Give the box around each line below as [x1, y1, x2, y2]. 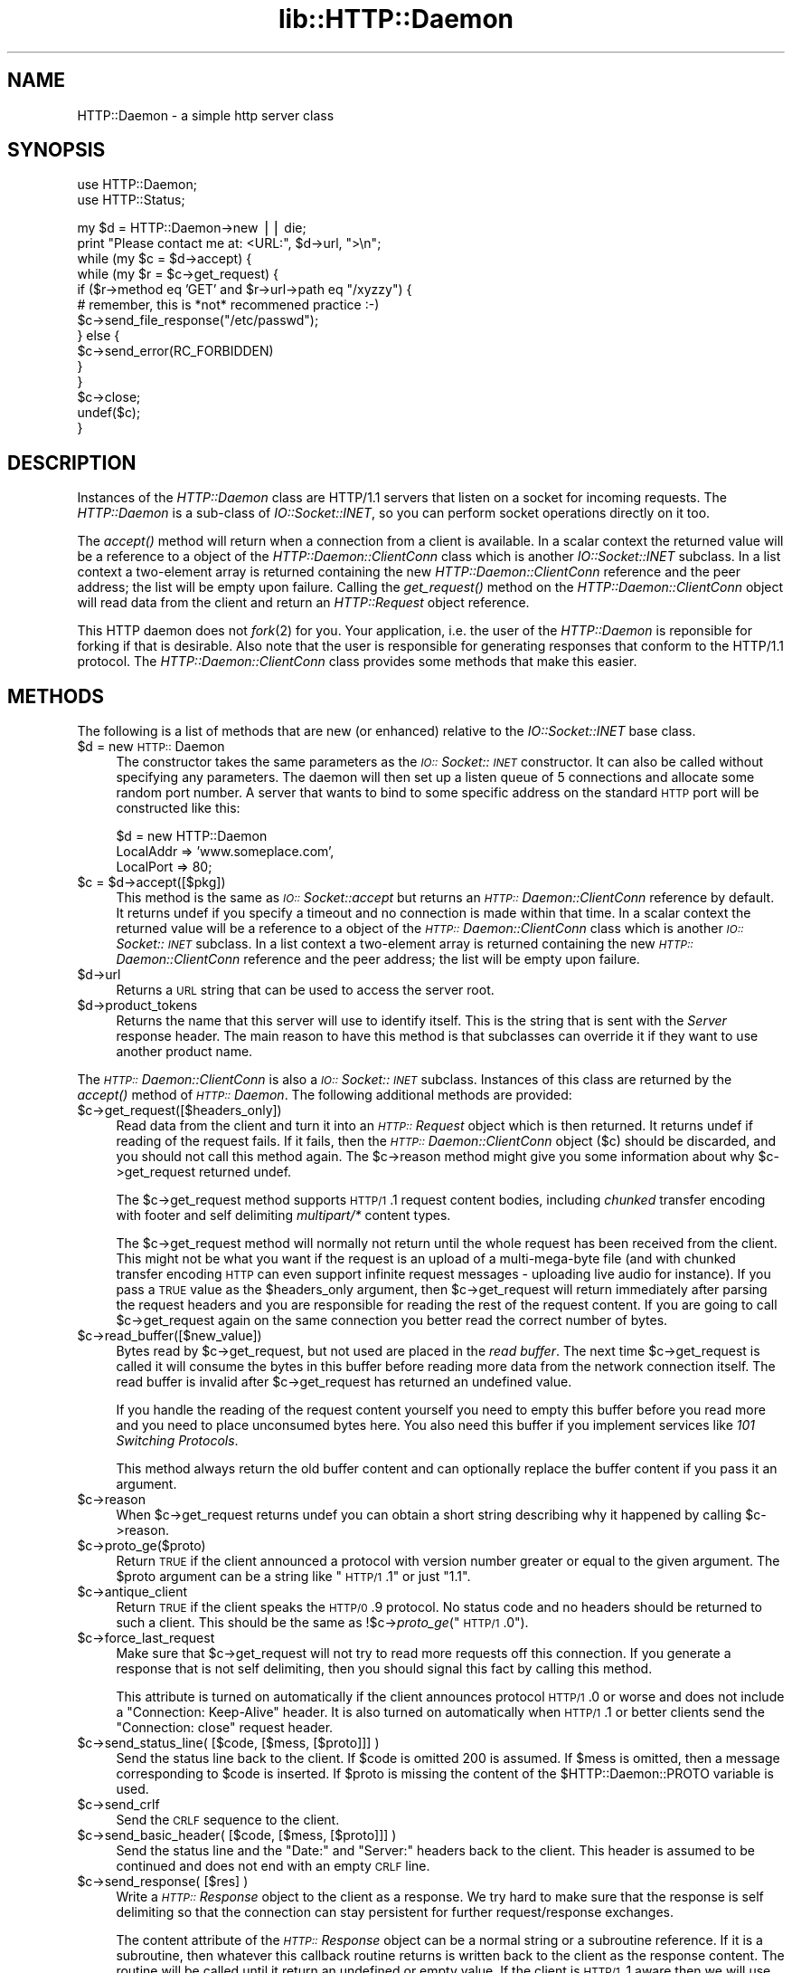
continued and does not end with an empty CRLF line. [116, 1858, 430, 1874]
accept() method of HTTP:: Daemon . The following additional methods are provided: [77, 1087, 572, 1103]
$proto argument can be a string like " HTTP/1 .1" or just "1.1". [116, 1568, 471, 1585]
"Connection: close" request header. [116, 1720, 334, 1736]
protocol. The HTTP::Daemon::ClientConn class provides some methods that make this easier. [77, 653, 637, 670]
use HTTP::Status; [77, 192, 185, 208]
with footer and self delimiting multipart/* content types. [116, 1207, 451, 1224]
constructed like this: [116, 800, 240, 816]
